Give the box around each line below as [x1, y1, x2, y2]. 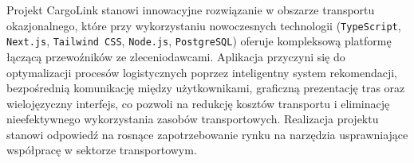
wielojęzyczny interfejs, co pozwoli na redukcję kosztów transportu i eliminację [6, 95, 390, 111]
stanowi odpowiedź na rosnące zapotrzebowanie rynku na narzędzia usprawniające [6, 126, 408, 142]
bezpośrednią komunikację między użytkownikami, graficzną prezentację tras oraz [6, 80, 405, 96]
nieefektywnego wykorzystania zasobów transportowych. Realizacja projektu [6, 111, 379, 127]
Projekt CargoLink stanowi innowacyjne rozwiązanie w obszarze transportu [6, 2, 375, 17]
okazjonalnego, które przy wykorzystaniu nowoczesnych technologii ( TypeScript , [6, 17, 401, 33]
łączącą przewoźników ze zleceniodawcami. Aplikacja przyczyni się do [6, 48, 345, 64]
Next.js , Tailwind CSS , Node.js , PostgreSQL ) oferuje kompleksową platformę [6, 33, 392, 49]
